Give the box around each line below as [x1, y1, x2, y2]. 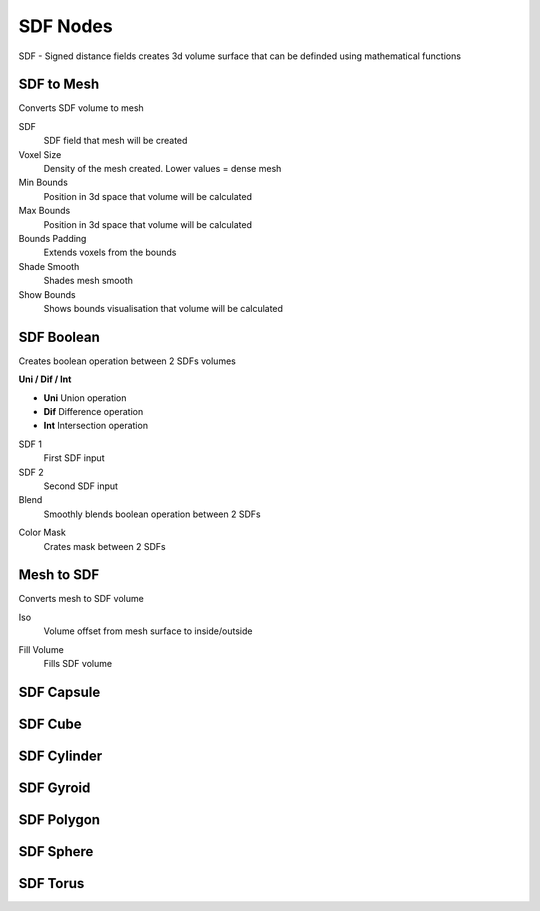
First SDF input [43, 452, 105, 464]
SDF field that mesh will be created [43, 135, 188, 147]
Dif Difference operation [43, 406, 144, 417]
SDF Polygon [18, 811, 100, 828]
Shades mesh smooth [43, 275, 134, 287]
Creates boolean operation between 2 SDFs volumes [18, 355, 237, 367]
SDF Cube [18, 715, 82, 732]
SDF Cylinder [18, 747, 103, 764]
